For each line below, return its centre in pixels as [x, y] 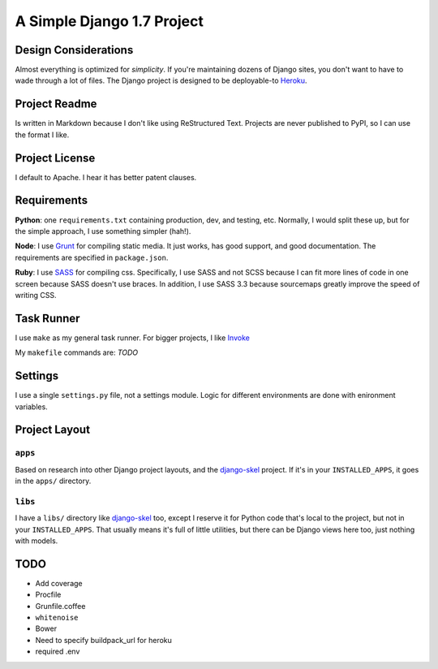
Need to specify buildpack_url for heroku [103, 640]
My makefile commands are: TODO [77, 352]
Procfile [48, 595]
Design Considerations [74, 50]
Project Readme [56, 104]
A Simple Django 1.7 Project [109, 21]
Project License [55, 158]
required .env [58, 652]
